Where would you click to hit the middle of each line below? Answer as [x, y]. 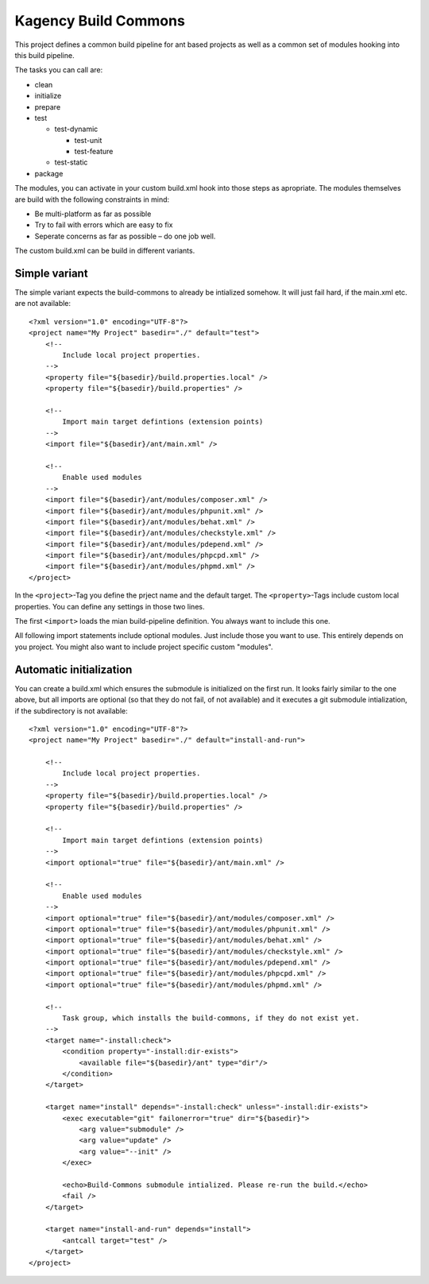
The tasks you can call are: [59, 70]
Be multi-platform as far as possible [93, 214]
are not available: [43, 304]
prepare [48, 106]
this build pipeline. [44, 55]
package [49, 173]
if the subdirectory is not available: [71, 710]
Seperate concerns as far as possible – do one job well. [125, 236]
